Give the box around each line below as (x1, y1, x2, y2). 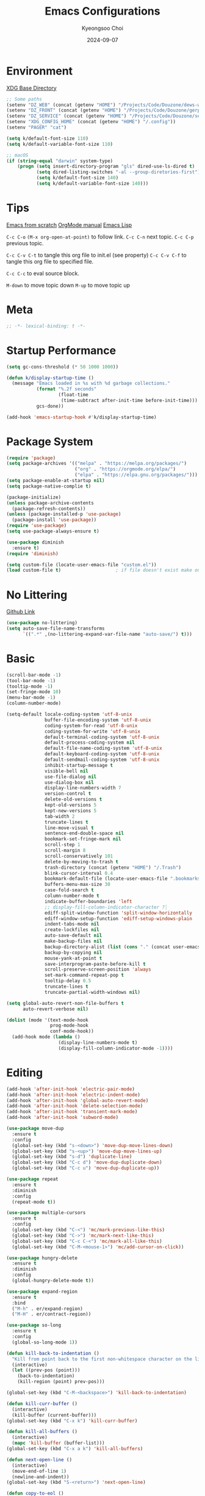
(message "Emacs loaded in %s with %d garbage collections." (12, 380, 171, 387)
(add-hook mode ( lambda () (12, 1034, 81, 1040)
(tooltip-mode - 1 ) (6, 683, 53, 689)
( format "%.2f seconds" (36, 386, 97, 392)
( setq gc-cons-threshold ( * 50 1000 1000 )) (6, 364, 119, 370)
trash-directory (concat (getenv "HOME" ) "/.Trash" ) (45, 865, 182, 871)
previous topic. (6, 239, 44, 246)
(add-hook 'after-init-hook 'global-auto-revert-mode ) (6, 1097, 149, 1104)
